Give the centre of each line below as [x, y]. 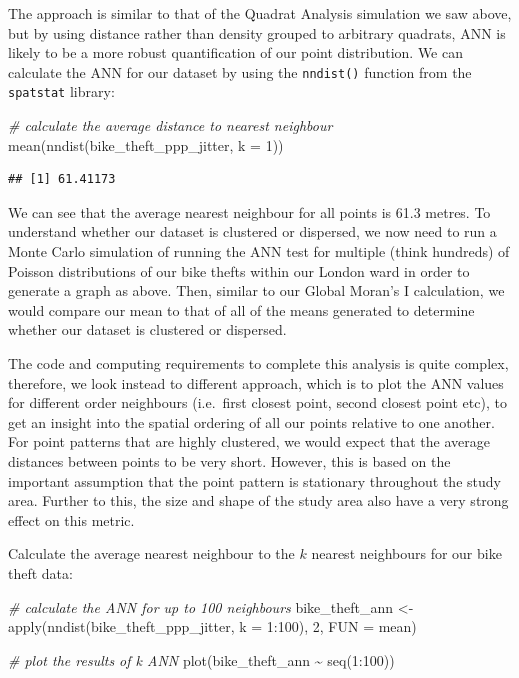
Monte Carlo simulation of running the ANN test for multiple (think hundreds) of [259, 251]
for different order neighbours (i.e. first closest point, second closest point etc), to [257, 402]
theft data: [40, 572]
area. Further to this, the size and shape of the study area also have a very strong [258, 500]
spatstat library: [61, 91]
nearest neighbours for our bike [406, 553]
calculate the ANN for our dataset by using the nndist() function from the [240, 71]
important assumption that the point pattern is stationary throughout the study [254, 480]
